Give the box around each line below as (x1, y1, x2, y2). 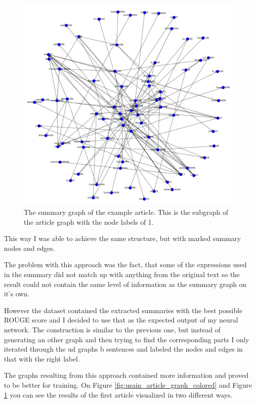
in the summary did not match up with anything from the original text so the (4, 269, 240, 279)
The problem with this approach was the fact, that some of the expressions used (4, 259, 247, 270)
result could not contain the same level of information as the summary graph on (4, 279, 247, 289)
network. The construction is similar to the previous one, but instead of (4, 324, 221, 334)
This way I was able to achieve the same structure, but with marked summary (4, 233, 241, 243)
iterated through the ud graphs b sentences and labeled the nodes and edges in (4, 344, 243, 354)
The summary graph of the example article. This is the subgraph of (24, 207, 228, 217)
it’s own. (4, 288, 30, 299)
